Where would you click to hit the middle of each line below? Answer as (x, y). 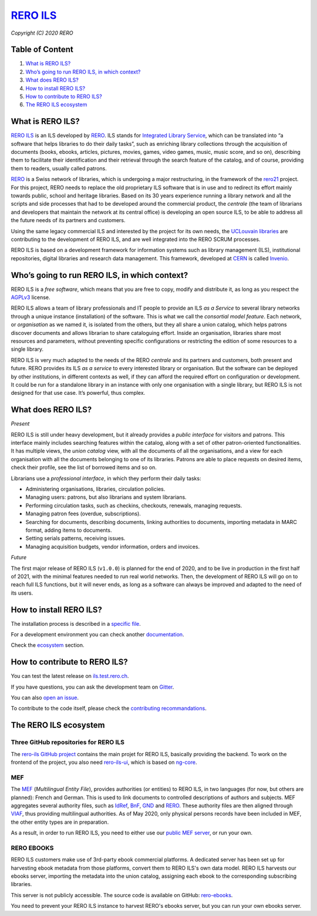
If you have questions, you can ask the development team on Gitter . (92, 687)
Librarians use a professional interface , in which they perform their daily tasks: (106, 478)
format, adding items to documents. (69, 530)
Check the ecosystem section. (48, 645)
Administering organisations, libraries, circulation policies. (95, 489)
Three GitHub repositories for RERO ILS (68, 742)
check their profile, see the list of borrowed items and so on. (84, 468)
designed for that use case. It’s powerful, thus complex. (78, 393)
